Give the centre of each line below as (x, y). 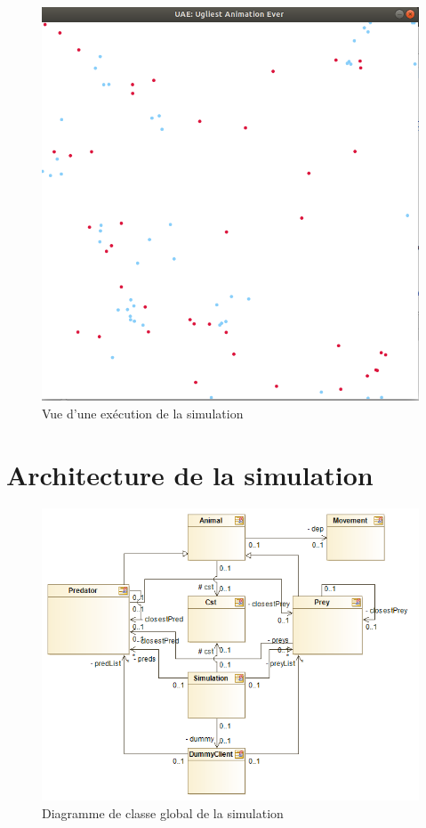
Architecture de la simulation (190, 474)
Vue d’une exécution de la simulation (143, 413)
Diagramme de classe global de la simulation (163, 812)
